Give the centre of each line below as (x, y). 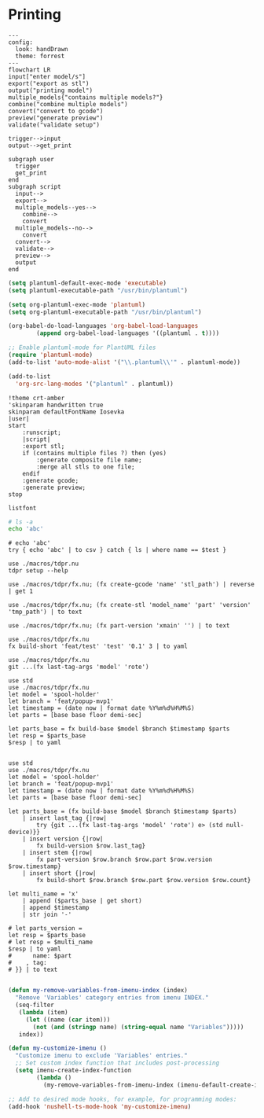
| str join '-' (47, 915)
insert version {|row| (66, 839)
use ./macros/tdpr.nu (44, 564)
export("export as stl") (49, 83)
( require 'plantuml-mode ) (50, 355)
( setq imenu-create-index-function (73, 1071)
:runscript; (42, 432)
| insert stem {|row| (57, 853)
